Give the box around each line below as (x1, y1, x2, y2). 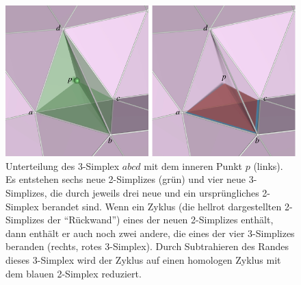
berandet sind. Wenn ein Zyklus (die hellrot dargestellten (42, 199, 282, 213)
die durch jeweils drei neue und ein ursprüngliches (50, 186, 259, 200)
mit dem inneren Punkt (144, 158, 243, 173)
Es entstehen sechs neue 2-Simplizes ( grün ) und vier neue (5, 172, 246, 186)
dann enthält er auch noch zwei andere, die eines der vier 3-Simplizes (5, 225, 295, 240)
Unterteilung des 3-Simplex (5, 158, 120, 173)
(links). (253, 158, 283, 173)
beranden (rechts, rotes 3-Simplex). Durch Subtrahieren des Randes (5, 239, 289, 253)
